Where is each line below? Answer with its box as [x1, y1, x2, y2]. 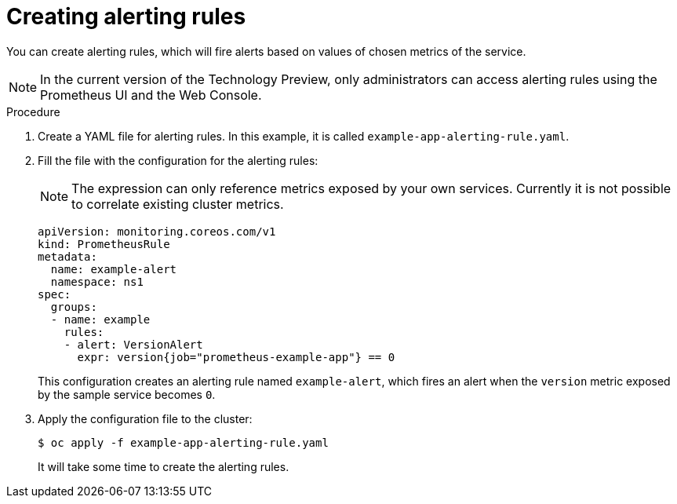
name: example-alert [50, 262, 177, 276]
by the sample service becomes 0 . [38, 387, 216, 401]
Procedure [6, 104, 60, 119]
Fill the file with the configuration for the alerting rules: [38, 153, 318, 167]
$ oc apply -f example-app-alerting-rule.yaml [38, 436, 329, 449]
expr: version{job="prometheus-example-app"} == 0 [77, 350, 395, 363]
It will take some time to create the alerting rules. [38, 459, 289, 473]
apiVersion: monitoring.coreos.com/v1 [38, 225, 276, 238]
